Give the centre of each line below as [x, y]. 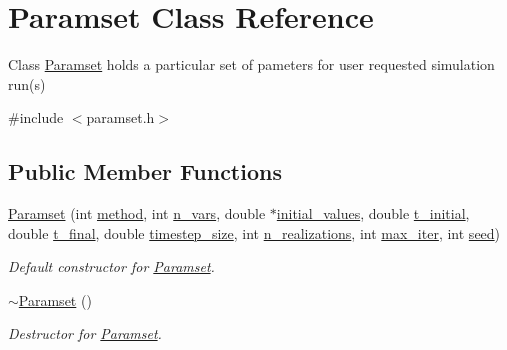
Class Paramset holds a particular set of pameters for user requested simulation [251, 64]
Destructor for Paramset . [85, 333]
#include [36, 117]
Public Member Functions [145, 171]
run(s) [27, 83]
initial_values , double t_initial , [373, 213]
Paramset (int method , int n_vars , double [137, 213]
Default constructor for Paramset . [111, 266]
